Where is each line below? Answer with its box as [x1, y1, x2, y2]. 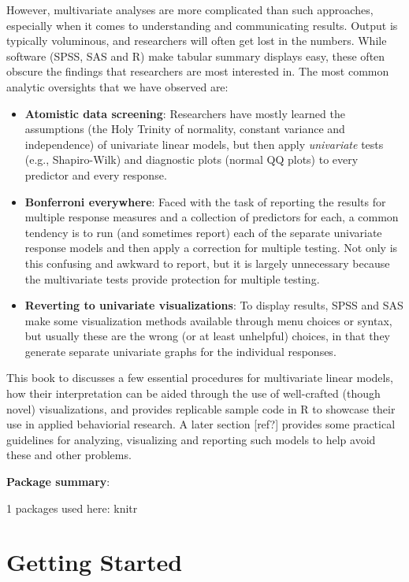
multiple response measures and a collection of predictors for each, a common [24, 209, 399, 225]
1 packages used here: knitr [6, 499, 138, 516]
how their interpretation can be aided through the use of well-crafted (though [6, 385, 381, 402]
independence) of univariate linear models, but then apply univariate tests [24, 135, 384, 152]
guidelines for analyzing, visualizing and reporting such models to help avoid [6, 431, 376, 447]
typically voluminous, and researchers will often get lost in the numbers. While [6, 32, 387, 49]
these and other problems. [6, 447, 132, 463]
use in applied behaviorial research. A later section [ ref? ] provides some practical [6, 416, 396, 432]
